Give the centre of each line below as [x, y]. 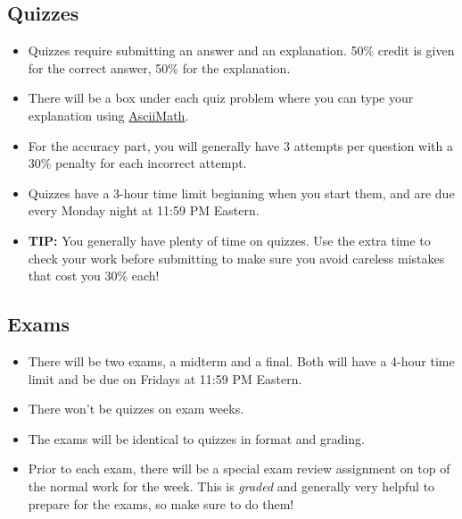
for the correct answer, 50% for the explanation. [159, 67]
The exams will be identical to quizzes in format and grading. [196, 438]
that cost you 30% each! [94, 276]
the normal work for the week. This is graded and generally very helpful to [231, 486]
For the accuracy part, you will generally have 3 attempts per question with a [240, 145]
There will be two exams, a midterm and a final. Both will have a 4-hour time [241, 360]
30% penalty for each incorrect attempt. [137, 163]
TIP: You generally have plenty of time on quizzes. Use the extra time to [229, 240]
